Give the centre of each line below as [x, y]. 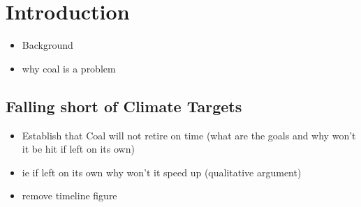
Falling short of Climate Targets [124, 106]
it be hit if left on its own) [78, 149]
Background [47, 45]
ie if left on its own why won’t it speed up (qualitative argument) [162, 172]
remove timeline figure [69, 195]
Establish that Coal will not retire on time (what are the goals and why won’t [189, 135]
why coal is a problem [69, 68]
